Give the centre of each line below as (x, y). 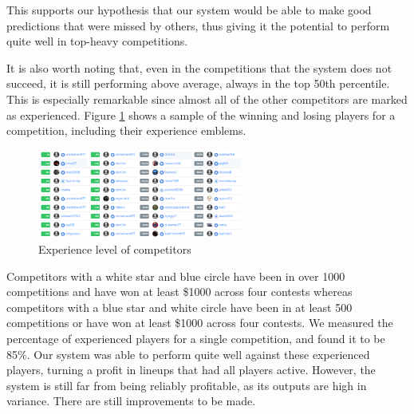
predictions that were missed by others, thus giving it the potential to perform (198, 25)
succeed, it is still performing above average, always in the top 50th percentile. (198, 83)
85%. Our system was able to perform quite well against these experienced (188, 354)
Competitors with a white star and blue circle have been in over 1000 (176, 276)
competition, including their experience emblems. (126, 130)
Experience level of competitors (115, 249)
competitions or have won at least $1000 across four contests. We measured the (200, 323)
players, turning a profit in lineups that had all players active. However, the (191, 370)
